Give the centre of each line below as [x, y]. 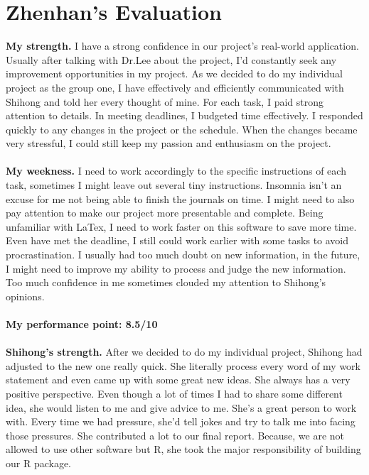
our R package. [39, 463]
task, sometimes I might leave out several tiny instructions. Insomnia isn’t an [174, 185]
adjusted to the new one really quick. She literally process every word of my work [183, 365]
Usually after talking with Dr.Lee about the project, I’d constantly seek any [171, 59]
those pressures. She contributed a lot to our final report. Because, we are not [175, 435]
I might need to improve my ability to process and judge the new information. [176, 268]
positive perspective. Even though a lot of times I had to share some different [174, 393]
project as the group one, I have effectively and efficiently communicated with [175, 87]
